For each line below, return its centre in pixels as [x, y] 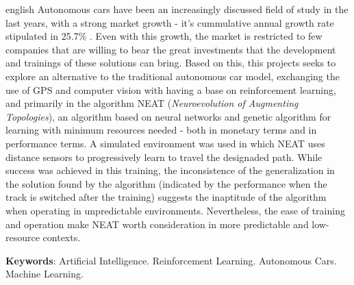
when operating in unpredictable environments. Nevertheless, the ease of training [175, 210]
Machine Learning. [45, 274]
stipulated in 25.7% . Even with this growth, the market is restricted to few [164, 36]
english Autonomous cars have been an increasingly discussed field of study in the [177, 9]
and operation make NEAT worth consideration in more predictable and [157, 224]
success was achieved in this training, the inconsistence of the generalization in [170, 170]
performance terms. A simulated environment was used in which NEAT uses [165, 143]
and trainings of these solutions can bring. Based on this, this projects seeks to [171, 63]
